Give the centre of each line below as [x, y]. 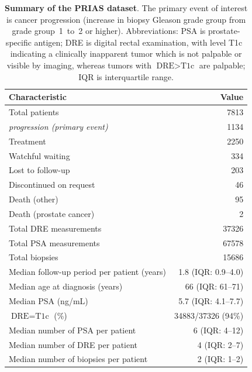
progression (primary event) [58, 126]
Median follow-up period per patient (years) [87, 272]
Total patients [34, 112]
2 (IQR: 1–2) [220, 359]
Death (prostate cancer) [52, 213]
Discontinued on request [52, 185]
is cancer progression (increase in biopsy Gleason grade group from [126, 19]
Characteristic [38, 97]
